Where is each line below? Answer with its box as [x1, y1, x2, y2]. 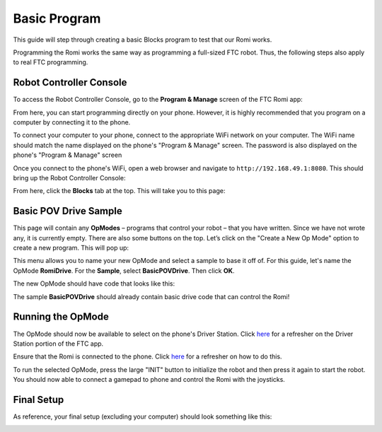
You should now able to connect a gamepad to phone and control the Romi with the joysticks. [13, 375, 286, 384]
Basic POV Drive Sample [13, 205, 123, 217]
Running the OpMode [13, 311, 109, 323]
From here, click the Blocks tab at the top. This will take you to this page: [13, 187, 226, 195]
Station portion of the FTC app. [13, 339, 104, 348]
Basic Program [13, 11, 101, 26]
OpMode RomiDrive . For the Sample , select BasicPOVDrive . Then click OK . [13, 266, 235, 275]
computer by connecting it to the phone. [13, 118, 131, 127]
